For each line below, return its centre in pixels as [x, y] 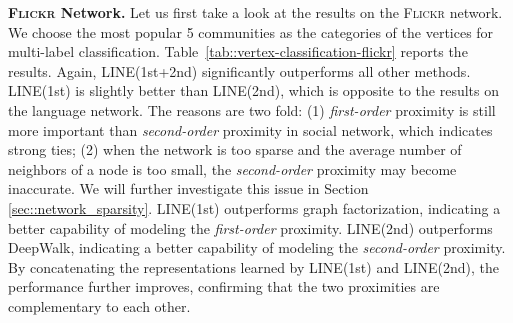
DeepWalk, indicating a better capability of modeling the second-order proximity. [257, 247]
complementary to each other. [99, 305]
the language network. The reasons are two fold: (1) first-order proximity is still [252, 109]
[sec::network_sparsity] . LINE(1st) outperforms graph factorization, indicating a [254, 207]
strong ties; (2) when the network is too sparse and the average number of [235, 149]
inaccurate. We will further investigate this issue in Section [188, 188]
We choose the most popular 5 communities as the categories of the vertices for [251, 31]
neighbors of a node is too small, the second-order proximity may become [232, 168]
